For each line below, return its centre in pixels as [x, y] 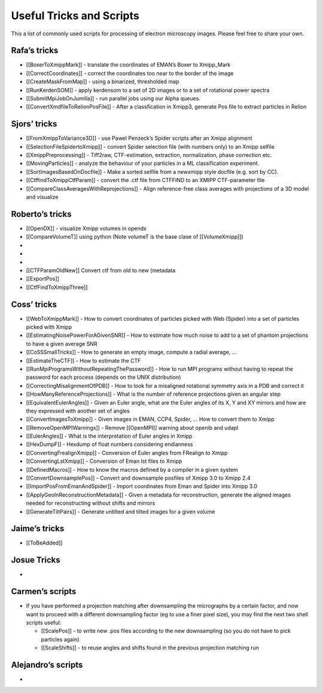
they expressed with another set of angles [78, 411]
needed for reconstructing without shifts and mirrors [91, 503]
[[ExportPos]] [43, 279]
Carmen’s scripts [44, 591]
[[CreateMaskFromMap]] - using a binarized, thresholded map [103, 82]
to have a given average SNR [62, 344]
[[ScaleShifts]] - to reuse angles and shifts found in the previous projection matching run [150, 648]
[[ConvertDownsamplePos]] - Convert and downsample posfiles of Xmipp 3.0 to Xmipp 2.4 [138, 478]
